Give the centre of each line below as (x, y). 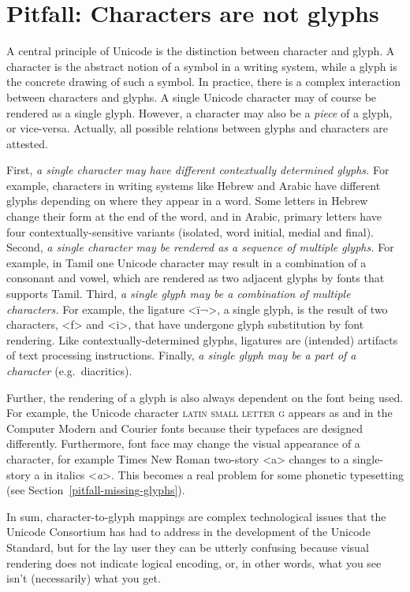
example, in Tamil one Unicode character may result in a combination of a (186, 262)
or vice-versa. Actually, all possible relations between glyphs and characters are (198, 128)
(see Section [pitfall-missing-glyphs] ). (96, 490)
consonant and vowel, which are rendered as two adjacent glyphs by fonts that (196, 278)
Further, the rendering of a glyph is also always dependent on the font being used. (205, 397)
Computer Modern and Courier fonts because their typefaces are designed (185, 428)
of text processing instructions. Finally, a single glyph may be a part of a (181, 355)
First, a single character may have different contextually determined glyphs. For (198, 170)
